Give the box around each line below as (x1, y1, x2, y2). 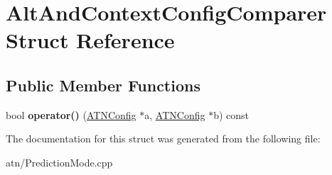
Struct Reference (6, 26, 175, 55)
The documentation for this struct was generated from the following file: (6, 131, 321, 146)
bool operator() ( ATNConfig (6, 107, 136, 122)
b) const (213, 107, 249, 122)
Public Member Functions (6, 74, 200, 96)
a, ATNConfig (144, 107, 205, 122)
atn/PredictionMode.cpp (6, 154, 113, 169)
